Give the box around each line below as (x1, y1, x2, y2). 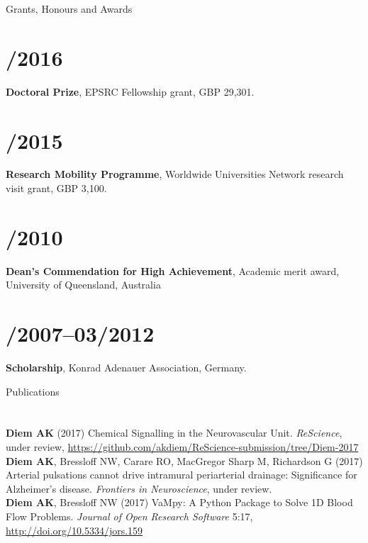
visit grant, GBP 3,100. (6, 181, 107, 196)
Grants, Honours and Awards (6, 1, 133, 16)
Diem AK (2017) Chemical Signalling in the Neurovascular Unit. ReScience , (6, 425, 342, 440)
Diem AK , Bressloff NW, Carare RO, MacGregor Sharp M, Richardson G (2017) (6, 453, 363, 468)
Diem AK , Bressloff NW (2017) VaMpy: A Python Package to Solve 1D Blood (6, 495, 353, 510)
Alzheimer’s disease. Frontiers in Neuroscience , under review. (6, 481, 272, 496)
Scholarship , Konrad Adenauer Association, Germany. (6, 360, 247, 375)
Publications (6, 384, 60, 398)
